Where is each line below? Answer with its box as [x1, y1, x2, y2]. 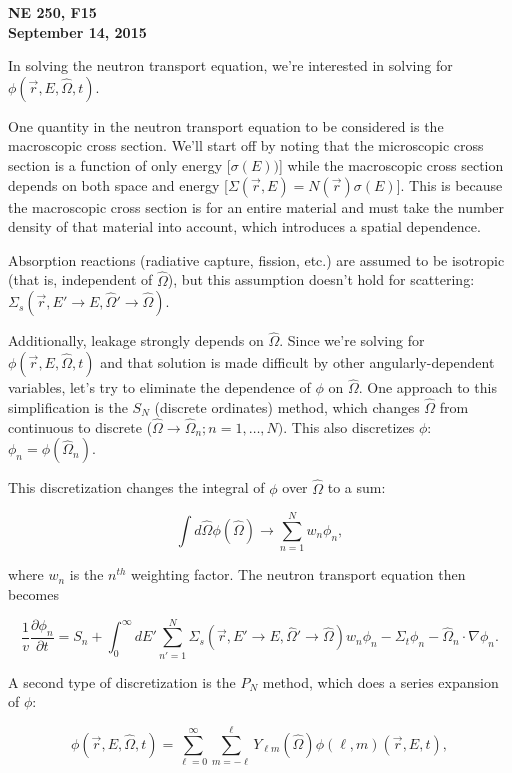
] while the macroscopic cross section [278, 154, 504, 175]
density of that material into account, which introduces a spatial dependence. [8, 216, 481, 237]
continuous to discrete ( [8, 416, 153, 437]
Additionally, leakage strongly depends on [8, 330, 264, 351]
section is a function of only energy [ [8, 154, 231, 175]
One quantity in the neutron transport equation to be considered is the [8, 115, 444, 136]
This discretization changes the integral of [8, 477, 265, 498]
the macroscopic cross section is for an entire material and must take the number [8, 196, 505, 217]
